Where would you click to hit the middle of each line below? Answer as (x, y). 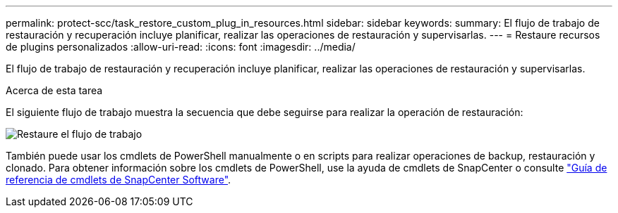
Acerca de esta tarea (54, 90)
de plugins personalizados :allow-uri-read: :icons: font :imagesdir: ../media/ (181, 47)
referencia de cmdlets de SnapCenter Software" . (119, 180)
